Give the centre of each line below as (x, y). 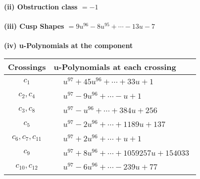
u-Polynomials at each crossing (115, 66)
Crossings (27, 66)
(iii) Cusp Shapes (34, 26)
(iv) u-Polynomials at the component (69, 45)
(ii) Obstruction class (41, 6)
